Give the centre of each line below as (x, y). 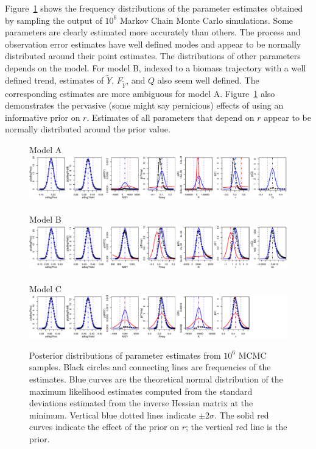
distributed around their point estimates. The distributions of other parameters (153, 56)
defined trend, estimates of (54, 80)
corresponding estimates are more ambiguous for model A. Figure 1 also (140, 93)
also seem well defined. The (208, 80)
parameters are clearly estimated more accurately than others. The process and (153, 32)
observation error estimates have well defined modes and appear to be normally (153, 44)
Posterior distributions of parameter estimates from (125, 355)
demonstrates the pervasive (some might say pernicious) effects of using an (144, 105)
